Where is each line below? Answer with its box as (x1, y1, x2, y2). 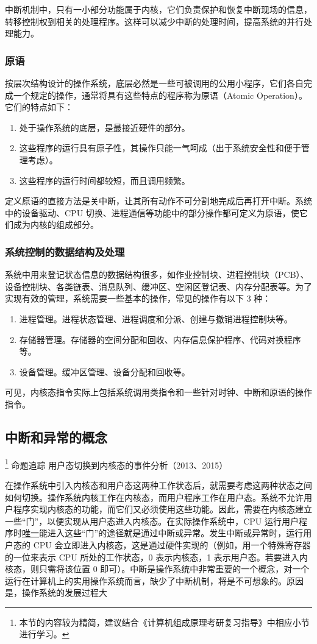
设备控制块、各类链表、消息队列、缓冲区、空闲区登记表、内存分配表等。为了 (5, 280, 312, 292)
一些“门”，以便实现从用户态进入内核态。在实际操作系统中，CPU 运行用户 (5, 514, 299, 527)
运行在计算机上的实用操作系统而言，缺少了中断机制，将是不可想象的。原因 (5, 574, 304, 587)
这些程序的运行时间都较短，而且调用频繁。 (19, 174, 190, 186)
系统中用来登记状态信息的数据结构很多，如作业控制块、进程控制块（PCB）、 (5, 268, 309, 281)
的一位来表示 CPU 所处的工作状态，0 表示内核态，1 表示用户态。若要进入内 (5, 550, 308, 563)
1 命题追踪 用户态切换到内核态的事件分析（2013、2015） (5, 456, 228, 471)
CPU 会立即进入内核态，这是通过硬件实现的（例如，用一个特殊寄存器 (33, 538, 311, 551)
